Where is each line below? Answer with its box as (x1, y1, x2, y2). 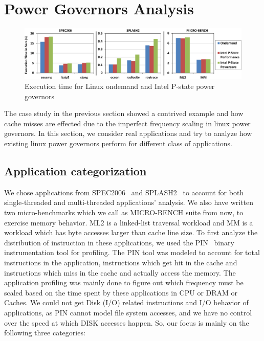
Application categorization (4, 163, 147, 179)
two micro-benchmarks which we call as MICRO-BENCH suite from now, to (4, 207, 244, 218)
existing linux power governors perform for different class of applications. (4, 138, 232, 149)
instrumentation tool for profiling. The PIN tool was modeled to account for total (4, 247, 260, 258)
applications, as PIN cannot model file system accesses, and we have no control (4, 307, 252, 317)
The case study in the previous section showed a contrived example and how (4, 108, 244, 119)
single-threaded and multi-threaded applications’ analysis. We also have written (4, 197, 254, 208)
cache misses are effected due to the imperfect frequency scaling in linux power (4, 118, 251, 128)
